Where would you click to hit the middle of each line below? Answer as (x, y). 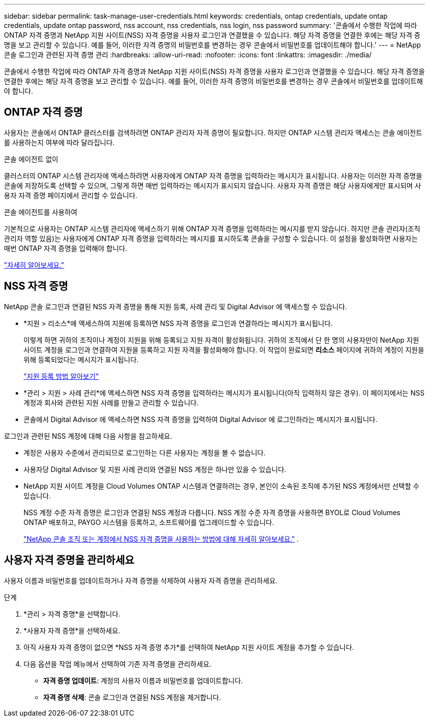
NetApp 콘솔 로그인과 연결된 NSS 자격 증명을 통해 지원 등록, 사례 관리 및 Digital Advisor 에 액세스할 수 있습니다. (176, 306)
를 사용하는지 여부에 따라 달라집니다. (59, 142)
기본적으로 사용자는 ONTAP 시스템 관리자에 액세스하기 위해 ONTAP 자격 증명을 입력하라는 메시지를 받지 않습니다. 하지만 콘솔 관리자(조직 (212, 228)
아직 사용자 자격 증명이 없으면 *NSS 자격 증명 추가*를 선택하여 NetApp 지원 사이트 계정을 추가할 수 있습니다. (189, 647)
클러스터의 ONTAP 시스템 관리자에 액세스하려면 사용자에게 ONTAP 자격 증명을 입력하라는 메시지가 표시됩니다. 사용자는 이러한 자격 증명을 (213, 175)
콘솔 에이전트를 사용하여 (41, 212)
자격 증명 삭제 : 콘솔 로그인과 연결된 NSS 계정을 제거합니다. (132, 697)
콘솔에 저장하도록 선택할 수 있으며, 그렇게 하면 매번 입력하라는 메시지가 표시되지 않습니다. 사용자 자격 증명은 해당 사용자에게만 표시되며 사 (213, 185)
